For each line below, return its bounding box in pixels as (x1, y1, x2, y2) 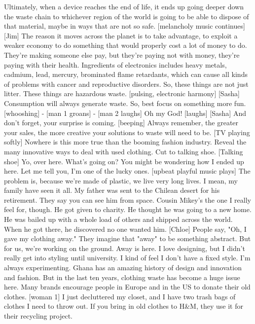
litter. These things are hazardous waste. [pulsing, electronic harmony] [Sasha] (4, 88, 240, 99)
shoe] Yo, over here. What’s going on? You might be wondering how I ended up (4, 156, 244, 166)
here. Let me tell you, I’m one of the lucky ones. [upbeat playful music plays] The (4, 166, 251, 176)
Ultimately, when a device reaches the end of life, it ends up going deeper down (4, 1, 244, 11)
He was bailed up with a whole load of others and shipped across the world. (4, 214, 233, 224)
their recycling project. (4, 311, 73, 321)
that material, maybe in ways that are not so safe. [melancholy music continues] (4, 21, 245, 31)
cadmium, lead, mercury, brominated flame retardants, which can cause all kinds (4, 69, 248, 79)
